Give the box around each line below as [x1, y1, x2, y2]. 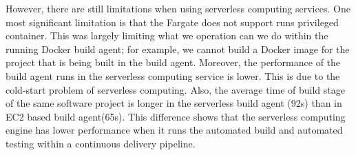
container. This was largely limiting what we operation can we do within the [6, 28, 328, 43]
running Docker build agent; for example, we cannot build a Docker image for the [6, 41, 350, 56]
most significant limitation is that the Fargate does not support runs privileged [6, 14, 339, 29]
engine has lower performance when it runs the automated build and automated [6, 123, 343, 137]
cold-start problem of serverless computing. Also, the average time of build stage [6, 82, 345, 96]
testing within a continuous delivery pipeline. [6, 136, 196, 150]
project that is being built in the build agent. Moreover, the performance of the [6, 55, 341, 70]
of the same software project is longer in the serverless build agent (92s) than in [6, 96, 342, 110]
